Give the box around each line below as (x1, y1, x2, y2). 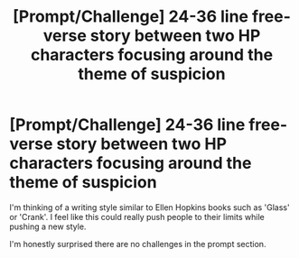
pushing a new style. (9, 221, 87, 232)
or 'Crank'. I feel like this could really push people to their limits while (9, 211, 265, 222)
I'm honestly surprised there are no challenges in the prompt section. (9, 238, 266, 249)
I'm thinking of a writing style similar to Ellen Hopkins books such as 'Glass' (9, 201, 291, 213)
